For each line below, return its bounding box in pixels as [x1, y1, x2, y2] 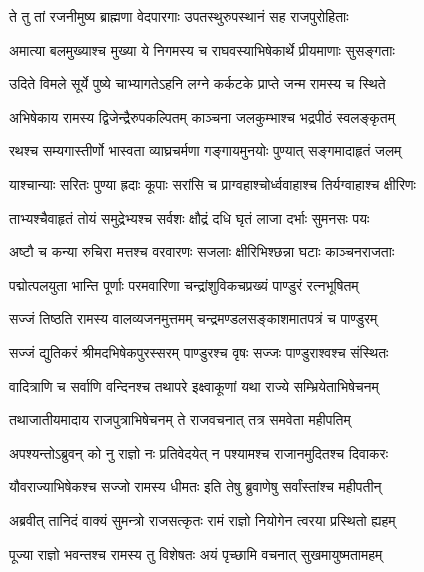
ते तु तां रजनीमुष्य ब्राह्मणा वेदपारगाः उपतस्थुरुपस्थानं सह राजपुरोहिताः [9, 6, 349, 26]
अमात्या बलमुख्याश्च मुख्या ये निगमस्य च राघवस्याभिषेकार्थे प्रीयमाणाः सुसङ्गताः [9, 39, 395, 60]
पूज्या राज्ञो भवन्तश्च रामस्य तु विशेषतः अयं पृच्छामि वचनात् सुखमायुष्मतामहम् [9, 543, 383, 564]
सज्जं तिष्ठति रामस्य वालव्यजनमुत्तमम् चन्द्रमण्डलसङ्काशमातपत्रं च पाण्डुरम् [9, 308, 378, 329]
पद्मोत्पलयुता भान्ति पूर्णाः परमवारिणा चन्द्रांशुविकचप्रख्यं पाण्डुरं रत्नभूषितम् [9, 274, 359, 295]
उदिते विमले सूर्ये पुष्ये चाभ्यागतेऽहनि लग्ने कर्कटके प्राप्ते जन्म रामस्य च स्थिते [9, 73, 386, 94]
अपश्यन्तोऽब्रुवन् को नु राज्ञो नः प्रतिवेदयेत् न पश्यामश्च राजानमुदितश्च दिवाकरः [9, 442, 388, 463]
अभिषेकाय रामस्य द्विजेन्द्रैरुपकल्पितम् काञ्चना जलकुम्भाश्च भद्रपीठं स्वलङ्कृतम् [9, 106, 395, 127]
